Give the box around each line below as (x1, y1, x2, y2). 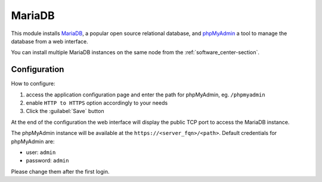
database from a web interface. (11, 37, 89, 45)
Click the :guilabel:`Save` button (26, 108, 104, 115)
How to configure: (11, 80, 56, 87)
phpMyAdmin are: (11, 137, 55, 145)
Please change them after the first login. (11, 168, 110, 175)
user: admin (26, 149, 56, 156)
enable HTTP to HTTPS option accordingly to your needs (26, 99, 168, 106)
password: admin (26, 157, 69, 164)
